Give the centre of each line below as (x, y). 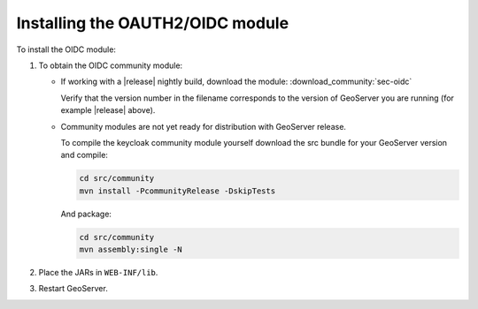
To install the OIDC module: (66, 49)
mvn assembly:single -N (131, 250)
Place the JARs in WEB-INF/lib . (98, 272)
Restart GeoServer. (73, 289)
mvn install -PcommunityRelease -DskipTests (177, 191)
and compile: (84, 155)
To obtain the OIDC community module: (111, 65)
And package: (86, 214)
